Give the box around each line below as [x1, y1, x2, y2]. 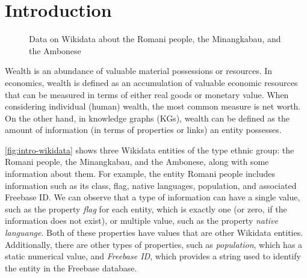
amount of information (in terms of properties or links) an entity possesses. [5, 123, 282, 136]
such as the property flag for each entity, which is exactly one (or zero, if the [5, 202, 287, 215]
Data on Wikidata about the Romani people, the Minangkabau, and [29, 32, 281, 45]
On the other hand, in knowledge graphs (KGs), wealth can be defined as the [5, 111, 290, 124]
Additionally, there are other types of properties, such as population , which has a [5, 238, 303, 250]
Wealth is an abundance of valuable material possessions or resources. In [5, 64, 273, 77]
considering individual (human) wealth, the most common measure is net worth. [5, 100, 301, 113]
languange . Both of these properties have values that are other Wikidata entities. [5, 226, 303, 239]
